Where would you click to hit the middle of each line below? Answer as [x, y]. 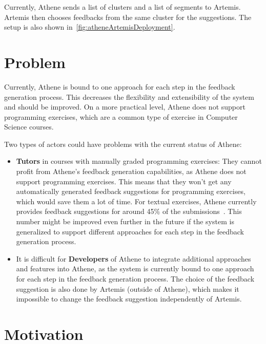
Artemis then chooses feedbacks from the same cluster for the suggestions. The [128, 17]
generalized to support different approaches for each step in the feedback [130, 231]
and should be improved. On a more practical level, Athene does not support [125, 107]
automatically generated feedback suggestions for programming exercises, [131, 191]
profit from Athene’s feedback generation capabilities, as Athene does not [131, 171]
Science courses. [29, 127]
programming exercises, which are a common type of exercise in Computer [121, 116]
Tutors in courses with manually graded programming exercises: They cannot [139, 161]
